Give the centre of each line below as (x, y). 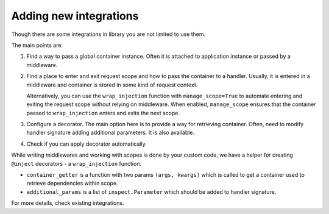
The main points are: (37, 45)
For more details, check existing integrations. (68, 203)
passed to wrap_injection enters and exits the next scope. (103, 113)
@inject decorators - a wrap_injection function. (76, 163)
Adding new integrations (75, 16)
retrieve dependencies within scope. (72, 184)
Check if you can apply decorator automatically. (87, 144)
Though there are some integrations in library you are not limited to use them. (108, 34)
